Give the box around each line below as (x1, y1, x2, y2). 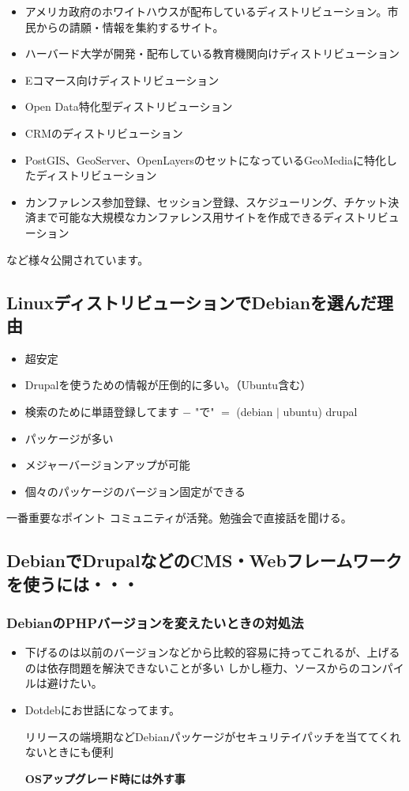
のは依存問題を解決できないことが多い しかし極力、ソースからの (24, 659, 360, 676)
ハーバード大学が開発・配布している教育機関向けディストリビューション (24, 45, 400, 62)
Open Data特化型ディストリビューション (24, 98, 233, 115)
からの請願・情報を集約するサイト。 (36, 18, 224, 35)
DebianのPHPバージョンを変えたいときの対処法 (6, 612, 304, 632)
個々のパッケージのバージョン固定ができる (24, 483, 246, 499)
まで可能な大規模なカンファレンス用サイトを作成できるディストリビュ (36, 209, 400, 225)
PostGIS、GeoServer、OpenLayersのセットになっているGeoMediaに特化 (24, 151, 387, 168)
